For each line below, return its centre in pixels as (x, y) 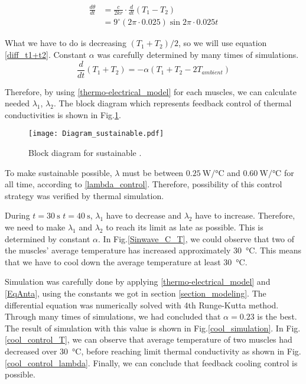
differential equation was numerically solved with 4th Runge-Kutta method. (142, 305)
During (17, 215)
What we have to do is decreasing (66, 43)
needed (17, 103)
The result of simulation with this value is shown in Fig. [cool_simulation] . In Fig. (153, 328)
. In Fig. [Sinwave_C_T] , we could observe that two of (196, 238)
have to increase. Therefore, (245, 215)
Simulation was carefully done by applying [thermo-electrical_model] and (138, 282)
